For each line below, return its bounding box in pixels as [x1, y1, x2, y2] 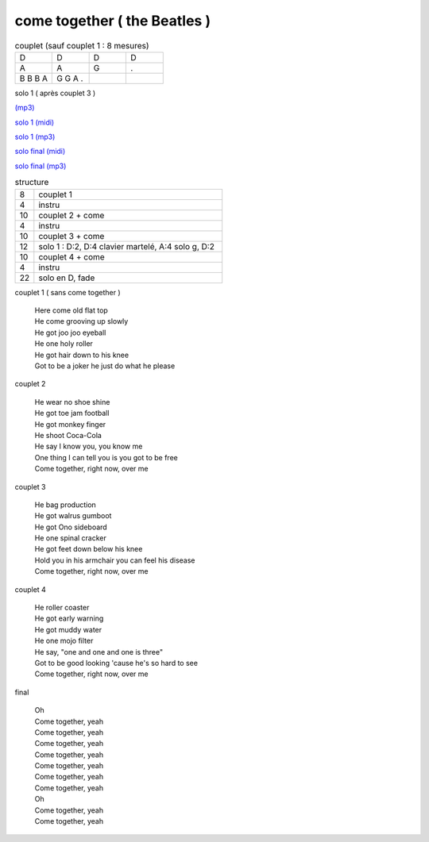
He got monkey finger [34, 419, 106, 429]
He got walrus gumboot [34, 511, 112, 521]
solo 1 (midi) [14, 117, 55, 127]
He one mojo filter [34, 636, 94, 646]
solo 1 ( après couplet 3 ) [14, 88, 96, 98]
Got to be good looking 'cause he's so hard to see [34, 658, 199, 667]
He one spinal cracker [34, 533, 107, 543]
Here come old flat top [34, 306, 109, 315]
